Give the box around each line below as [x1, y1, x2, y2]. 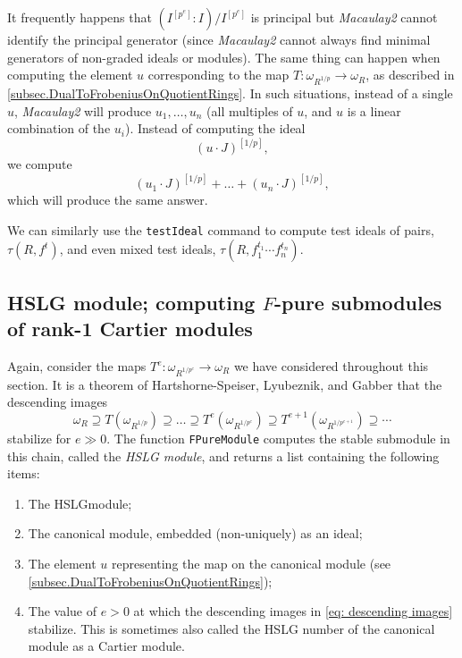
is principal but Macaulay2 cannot [250, 8, 438, 26]
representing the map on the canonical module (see [111, 554, 391, 572]
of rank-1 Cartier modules [7, 315, 253, 342]
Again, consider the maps [7, 357, 147, 375]
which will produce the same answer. [7, 190, 208, 209]
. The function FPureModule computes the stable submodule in [106, 428, 450, 447]
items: [7, 464, 40, 483]
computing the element [7, 65, 133, 84]
